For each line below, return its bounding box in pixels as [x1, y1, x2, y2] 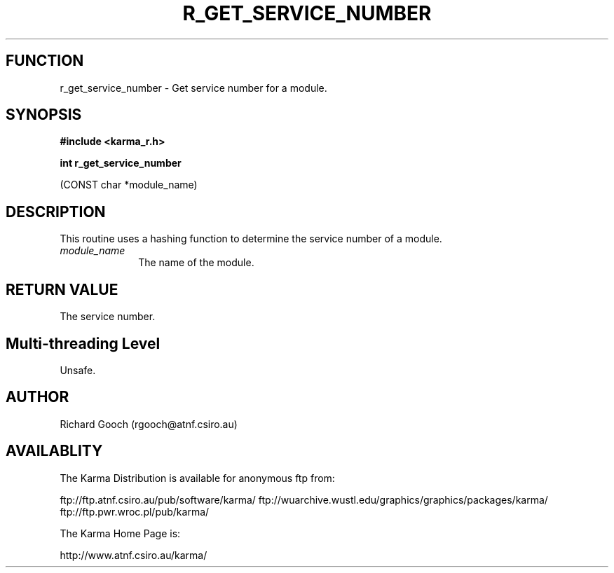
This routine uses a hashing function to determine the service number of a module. [60, 233, 442, 245]
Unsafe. [60, 364, 96, 376]
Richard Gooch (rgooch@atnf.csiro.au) [60, 417, 238, 430]
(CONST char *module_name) [60, 179, 198, 191]
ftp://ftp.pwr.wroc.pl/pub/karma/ [60, 505, 210, 518]
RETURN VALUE [6, 280, 118, 298]
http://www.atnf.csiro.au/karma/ [60, 548, 207, 561]
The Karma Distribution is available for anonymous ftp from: [60, 471, 335, 484]
